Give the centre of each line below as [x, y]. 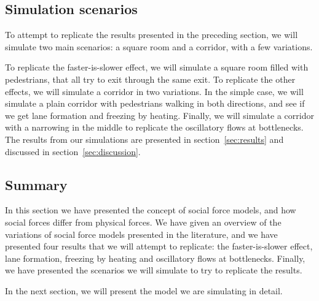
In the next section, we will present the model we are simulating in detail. [144, 290]
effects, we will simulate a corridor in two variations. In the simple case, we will [154, 91]
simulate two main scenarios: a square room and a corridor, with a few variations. [159, 46]
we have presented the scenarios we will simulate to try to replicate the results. [154, 270]
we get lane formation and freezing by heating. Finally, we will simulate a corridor [159, 115]
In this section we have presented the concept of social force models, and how [151, 210]
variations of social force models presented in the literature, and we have [141, 234]
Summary [36, 184]
